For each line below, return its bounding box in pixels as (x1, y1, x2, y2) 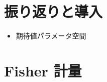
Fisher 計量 (4, 60, 82, 80)
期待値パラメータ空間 (16, 30, 86, 41)
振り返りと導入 (4, 1, 103, 22)
